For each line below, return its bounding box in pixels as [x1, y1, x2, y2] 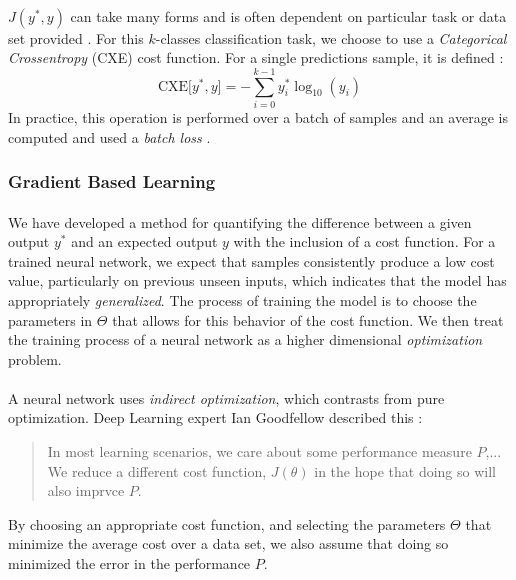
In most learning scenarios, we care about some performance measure [47, 441, 472, 462]
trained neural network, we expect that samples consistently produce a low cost [8, 250, 495, 271]
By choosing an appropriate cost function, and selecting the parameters [8, 513, 446, 534]
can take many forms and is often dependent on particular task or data [70, 5, 507, 26]
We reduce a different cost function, [47, 460, 267, 481]
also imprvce [47, 480, 125, 501]
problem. [8, 348, 62, 369]
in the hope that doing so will [314, 460, 496, 481]
